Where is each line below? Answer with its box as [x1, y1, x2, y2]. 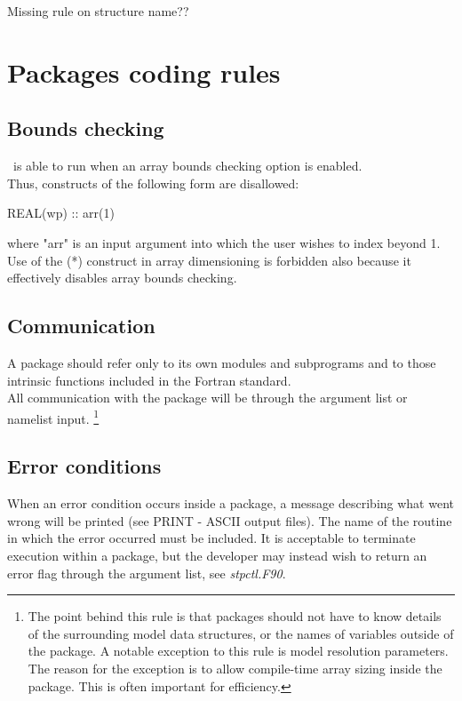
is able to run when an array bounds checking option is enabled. [12, 156, 362, 175]
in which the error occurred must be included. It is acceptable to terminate [7, 529, 416, 547]
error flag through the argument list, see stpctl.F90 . [7, 563, 286, 582]
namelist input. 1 [7, 406, 100, 427]
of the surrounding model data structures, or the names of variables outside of [28, 624, 454, 642]
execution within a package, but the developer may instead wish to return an [7, 546, 427, 564]
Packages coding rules [7, 53, 281, 90]
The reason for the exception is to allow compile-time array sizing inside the [28, 658, 442, 677]
